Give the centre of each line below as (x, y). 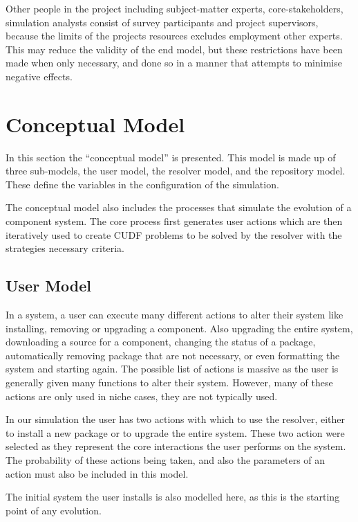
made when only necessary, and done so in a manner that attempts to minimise (174, 63)
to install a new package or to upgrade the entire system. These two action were (175, 432)
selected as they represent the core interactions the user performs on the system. (176, 446)
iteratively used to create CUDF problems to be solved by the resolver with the (174, 234)
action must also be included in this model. (97, 473)
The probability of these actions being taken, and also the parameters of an (166, 459)
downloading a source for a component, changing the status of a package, (161, 342)
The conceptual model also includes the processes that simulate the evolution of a (179, 207)
